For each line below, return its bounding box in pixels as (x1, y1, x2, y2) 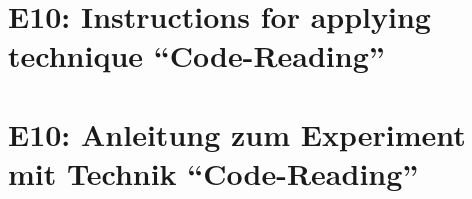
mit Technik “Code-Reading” (8, 152, 419, 193)
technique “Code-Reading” (8, 35, 385, 76)
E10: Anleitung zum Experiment (8, 113, 466, 154)
